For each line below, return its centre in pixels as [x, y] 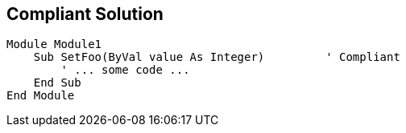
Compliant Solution [85, 14]
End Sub [57, 83]
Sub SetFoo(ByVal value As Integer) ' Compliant [217, 57]
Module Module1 [54, 44]
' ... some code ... [125, 70]
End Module [41, 96]
